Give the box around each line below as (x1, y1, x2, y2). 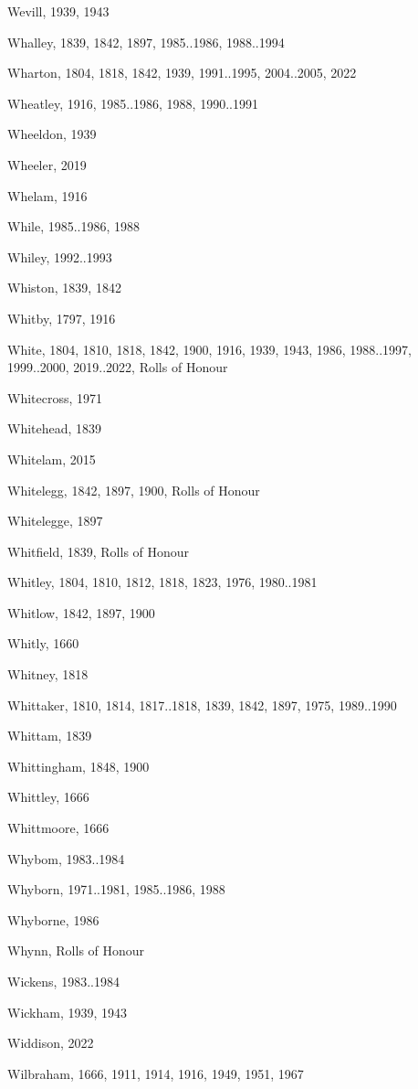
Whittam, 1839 (7, 726, 92, 745)
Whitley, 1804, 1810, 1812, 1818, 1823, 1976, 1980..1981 (7, 572, 318, 592)
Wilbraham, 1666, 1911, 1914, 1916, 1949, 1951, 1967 (7, 1063, 304, 1083)
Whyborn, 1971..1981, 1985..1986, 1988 (7, 880, 225, 899)
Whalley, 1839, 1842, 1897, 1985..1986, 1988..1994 (7, 32, 285, 51)
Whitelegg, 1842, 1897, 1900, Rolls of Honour (7, 480, 260, 499)
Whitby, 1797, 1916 (7, 308, 116, 327)
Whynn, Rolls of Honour (7, 941, 145, 960)
